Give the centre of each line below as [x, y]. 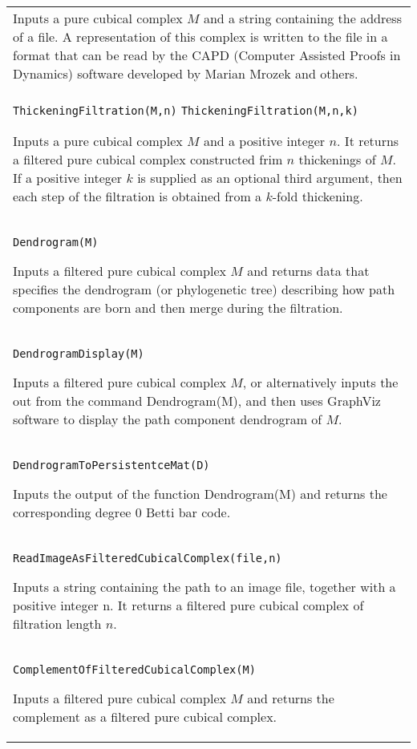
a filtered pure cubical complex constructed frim [148, 159]
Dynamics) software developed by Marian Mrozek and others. [186, 73]
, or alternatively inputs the [320, 382]
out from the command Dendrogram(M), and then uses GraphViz [197, 401]
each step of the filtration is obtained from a [138, 196]
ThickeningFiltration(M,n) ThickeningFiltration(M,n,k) [186, 111]
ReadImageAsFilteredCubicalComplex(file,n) [148, 558]
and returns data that [308, 271]
